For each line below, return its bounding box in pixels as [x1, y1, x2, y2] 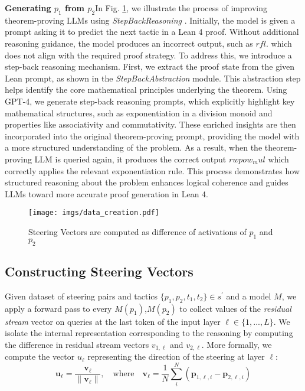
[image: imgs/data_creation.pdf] [28, 208, 159, 217]
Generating [5, 2, 51, 14]
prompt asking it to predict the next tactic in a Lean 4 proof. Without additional [5, 25, 299, 38]
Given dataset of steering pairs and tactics [5, 289, 158, 302]
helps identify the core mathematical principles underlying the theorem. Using [5, 83, 287, 96]
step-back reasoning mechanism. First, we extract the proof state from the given [5, 60, 295, 73]
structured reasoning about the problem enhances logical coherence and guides [5, 176, 288, 188]
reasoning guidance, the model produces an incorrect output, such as [5, 37, 253, 49]
